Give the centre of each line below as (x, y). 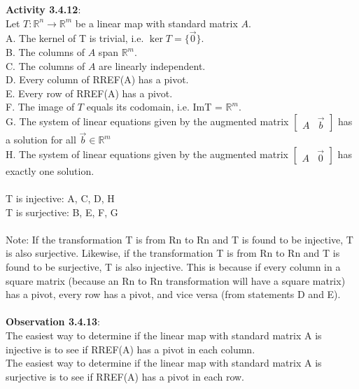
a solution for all (41, 140)
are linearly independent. (152, 65)
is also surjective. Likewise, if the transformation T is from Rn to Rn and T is (173, 253)
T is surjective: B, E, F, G (62, 212)
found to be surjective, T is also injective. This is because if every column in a (173, 266)
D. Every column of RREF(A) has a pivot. (97, 79)
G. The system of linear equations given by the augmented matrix (147, 121)
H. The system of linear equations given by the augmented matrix (147, 154)
